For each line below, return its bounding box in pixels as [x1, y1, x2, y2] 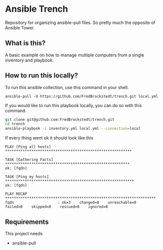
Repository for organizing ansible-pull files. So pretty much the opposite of [5, 20, 156, 25]
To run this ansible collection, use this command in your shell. [5, 84, 129, 90]
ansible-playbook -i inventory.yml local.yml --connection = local [5, 126, 141, 131]
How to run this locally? [5, 71, 78, 80]
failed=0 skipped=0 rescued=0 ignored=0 [5, 205, 108, 209]
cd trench [5, 121, 25, 127]
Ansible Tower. [5, 24, 35, 30]
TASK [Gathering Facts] [5, 158, 54, 162]
